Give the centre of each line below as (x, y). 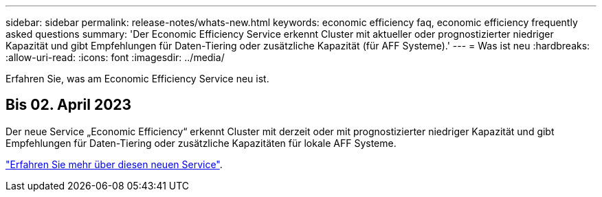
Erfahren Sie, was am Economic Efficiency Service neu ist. (137, 79)
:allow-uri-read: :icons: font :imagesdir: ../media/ (115, 57)
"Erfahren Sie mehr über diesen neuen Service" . (114, 164)
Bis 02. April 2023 (69, 105)
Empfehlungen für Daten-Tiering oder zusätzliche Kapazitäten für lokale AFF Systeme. (201, 143)
